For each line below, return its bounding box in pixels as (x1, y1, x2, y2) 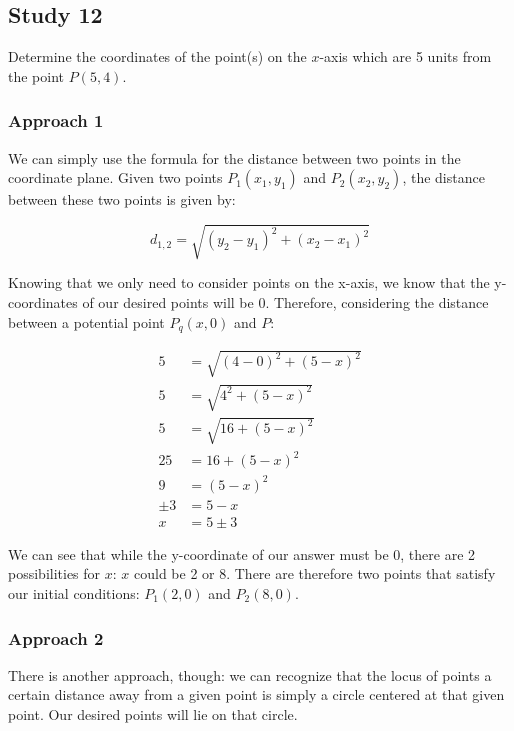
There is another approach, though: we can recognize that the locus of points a (8, 664, 492, 685)
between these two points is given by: (8, 189, 236, 210)
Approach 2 (8, 625, 104, 650)
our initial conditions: (8, 583, 140, 604)
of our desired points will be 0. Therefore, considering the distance (82, 291, 489, 312)
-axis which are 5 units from (319, 46, 492, 67)
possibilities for (8, 563, 101, 584)
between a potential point (8, 311, 165, 332)
